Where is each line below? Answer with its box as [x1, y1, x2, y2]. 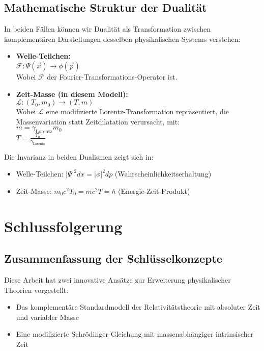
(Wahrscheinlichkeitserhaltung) [114, 168, 212, 179]
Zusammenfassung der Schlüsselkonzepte [4, 250, 222, 266]
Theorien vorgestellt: [4, 284, 69, 295]
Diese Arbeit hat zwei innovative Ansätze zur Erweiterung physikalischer [4, 274, 231, 285]
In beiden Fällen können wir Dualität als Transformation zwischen [4, 23, 211, 34]
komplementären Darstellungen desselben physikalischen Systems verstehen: [4, 33, 241, 44]
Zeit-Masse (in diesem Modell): [16, 88, 128, 99]
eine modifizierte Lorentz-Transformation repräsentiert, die [46, 106, 229, 117]
